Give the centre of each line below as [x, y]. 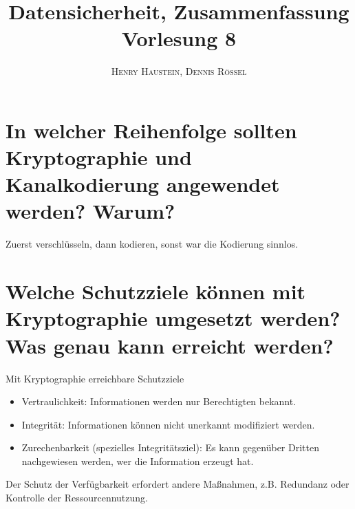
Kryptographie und [99, 157]
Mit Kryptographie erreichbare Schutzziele [95, 378]
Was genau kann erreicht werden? [170, 345]
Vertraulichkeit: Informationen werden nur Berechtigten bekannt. [159, 401]
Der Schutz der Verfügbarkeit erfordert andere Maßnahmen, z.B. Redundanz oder [177, 484]
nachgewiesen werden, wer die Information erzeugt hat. [138, 461]
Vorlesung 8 [179, 38]
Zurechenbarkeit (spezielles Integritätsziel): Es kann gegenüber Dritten [170, 447]
